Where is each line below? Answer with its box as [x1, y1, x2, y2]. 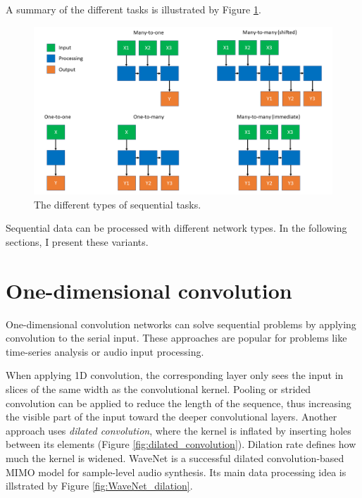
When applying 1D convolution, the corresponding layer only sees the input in [6, 368, 344, 382]
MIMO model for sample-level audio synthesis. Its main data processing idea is [6, 464, 347, 479]
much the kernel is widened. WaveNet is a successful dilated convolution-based [6, 450, 344, 465]
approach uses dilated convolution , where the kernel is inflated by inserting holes [6, 423, 351, 437]
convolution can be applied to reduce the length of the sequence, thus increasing [6, 395, 351, 410]
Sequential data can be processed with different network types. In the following [6, 220, 347, 235]
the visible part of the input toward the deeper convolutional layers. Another [6, 409, 337, 424]
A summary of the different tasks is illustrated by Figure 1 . [6, 2, 261, 16]
